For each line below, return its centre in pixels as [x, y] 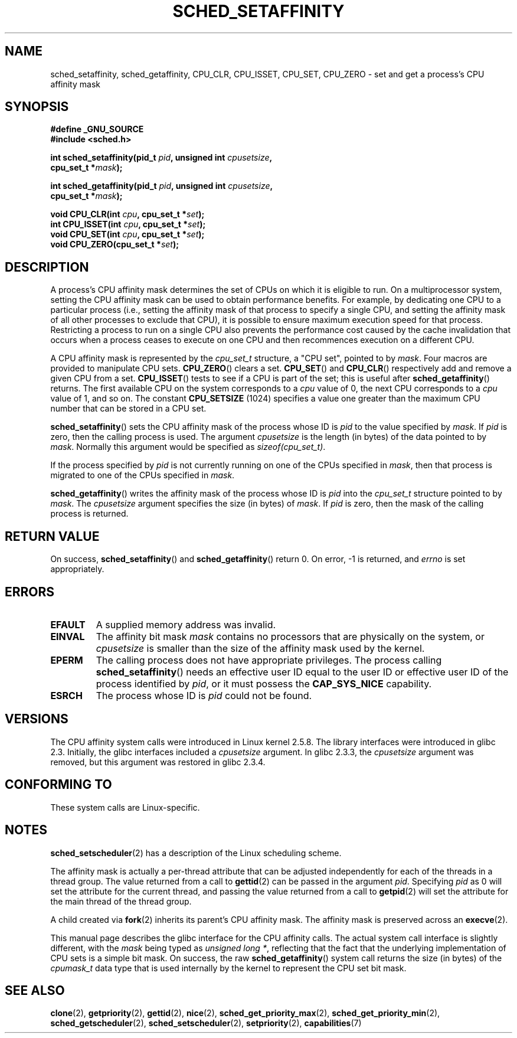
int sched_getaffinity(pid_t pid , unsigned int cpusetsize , [162, 186]
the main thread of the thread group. [121, 901]
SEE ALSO [35, 990]
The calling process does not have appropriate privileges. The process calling [269, 660]
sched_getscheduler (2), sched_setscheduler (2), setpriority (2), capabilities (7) [206, 1023]
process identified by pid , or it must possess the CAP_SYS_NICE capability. [264, 683]
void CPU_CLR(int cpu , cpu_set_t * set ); [127, 214]
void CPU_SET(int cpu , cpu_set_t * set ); [127, 234]
